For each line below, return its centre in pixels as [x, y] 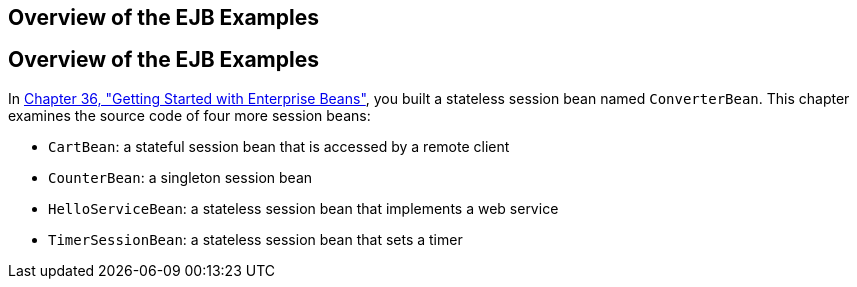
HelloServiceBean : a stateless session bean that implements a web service [303, 208]
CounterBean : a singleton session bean [180, 177]
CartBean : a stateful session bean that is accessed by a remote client [279, 146]
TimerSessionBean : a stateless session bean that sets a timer [255, 239]
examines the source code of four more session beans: [189, 115]
